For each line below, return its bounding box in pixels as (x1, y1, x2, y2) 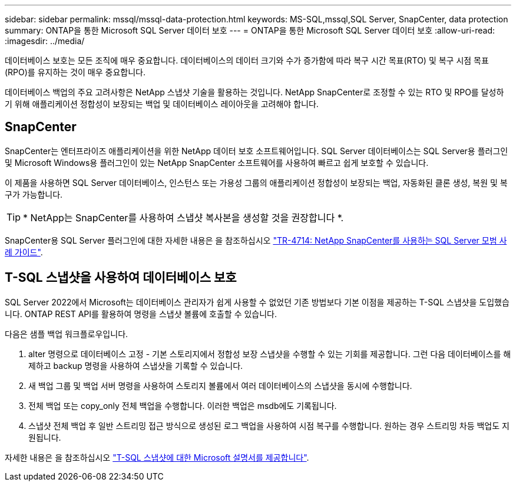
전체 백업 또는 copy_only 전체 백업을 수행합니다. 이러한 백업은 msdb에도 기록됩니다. (28, 400, 337, 411)
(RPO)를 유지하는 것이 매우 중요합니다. (5, 67, 145, 77)
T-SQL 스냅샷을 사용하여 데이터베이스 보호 (5, 270, 237, 285)
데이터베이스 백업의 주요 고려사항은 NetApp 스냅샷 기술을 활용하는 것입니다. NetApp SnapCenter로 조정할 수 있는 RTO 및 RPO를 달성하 (5, 87, 504, 97)
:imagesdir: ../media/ (5, 36, 85, 46)
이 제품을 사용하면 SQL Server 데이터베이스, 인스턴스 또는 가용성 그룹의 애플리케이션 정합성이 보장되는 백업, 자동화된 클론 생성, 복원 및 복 (5, 177, 508, 188)
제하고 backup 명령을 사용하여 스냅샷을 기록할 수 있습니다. (28, 360, 243, 371)
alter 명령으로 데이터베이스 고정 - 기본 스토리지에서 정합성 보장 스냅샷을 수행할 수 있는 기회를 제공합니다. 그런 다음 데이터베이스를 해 (28, 348, 511, 359)
